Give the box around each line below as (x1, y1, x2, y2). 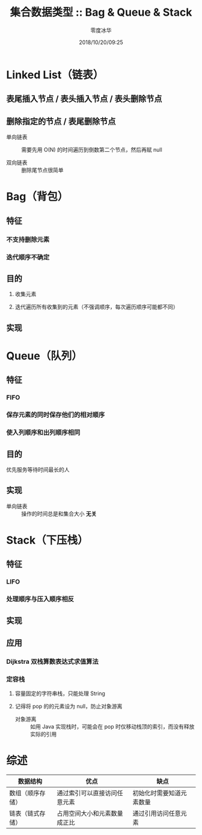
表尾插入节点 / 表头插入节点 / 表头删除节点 (6, 94, 162, 104)
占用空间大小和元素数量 (57, 809, 123, 818)
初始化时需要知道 (132, 789, 182, 798)
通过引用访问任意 (132, 809, 182, 818)
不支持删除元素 (6, 235, 50, 244)
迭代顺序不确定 (6, 253, 50, 261)
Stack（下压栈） (6, 533, 88, 547)
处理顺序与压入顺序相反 (6, 595, 74, 603)
